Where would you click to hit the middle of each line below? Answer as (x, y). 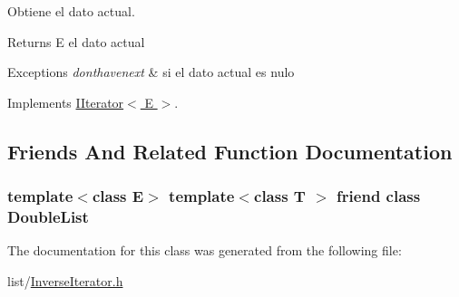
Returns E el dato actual (76, 41)
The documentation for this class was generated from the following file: (205, 250)
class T (280, 196)
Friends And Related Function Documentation (230, 151)
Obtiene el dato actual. (71, 11)
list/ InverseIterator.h (65, 280)
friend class (379, 196)
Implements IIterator (66, 102)
